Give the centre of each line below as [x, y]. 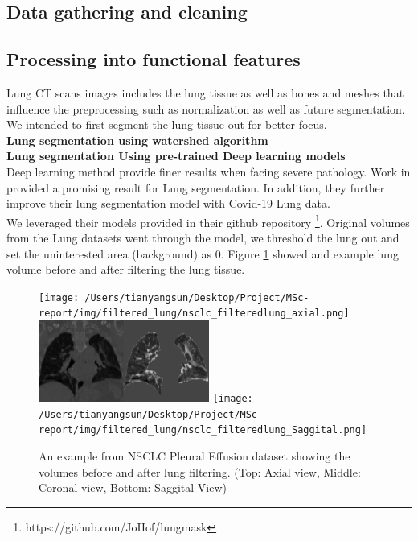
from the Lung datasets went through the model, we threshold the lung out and [203, 237]
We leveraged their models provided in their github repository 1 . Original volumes [208, 221]
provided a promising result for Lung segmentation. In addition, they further [196, 187]
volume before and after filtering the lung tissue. [126, 269]
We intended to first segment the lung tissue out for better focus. [167, 124]
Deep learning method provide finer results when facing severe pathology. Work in [209, 171]
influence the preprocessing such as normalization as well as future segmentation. [206, 108]
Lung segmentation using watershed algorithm [137, 140]
